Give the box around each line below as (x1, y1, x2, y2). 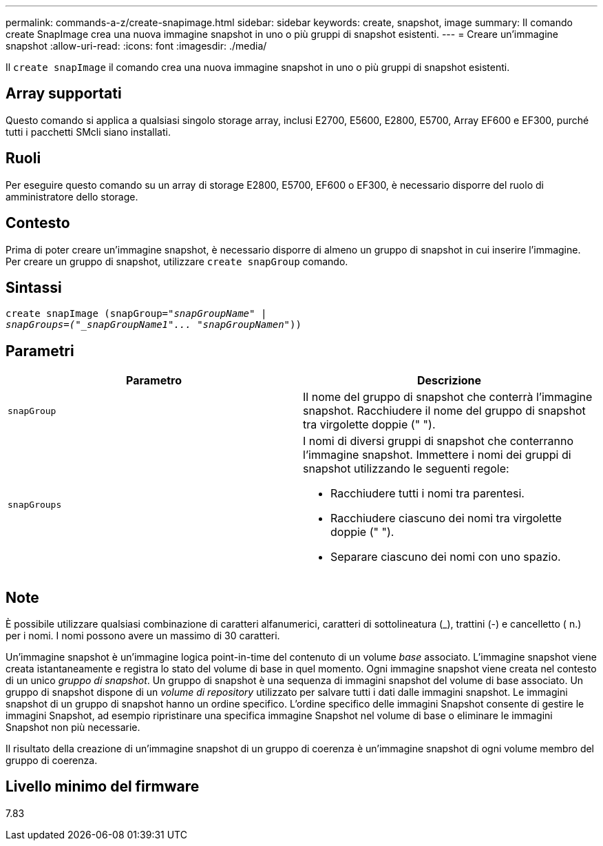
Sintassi (6, 278, 62, 296)
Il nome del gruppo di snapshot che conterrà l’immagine (303, 390, 593, 404)
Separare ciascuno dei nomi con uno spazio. (330, 550, 561, 564)
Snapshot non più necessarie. (6, 721, 140, 734)
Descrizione (416, 373, 482, 388)
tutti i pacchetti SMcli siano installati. (6, 125, 171, 138)
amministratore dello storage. (6, 190, 138, 203)
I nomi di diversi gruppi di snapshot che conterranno (303, 434, 574, 448)
